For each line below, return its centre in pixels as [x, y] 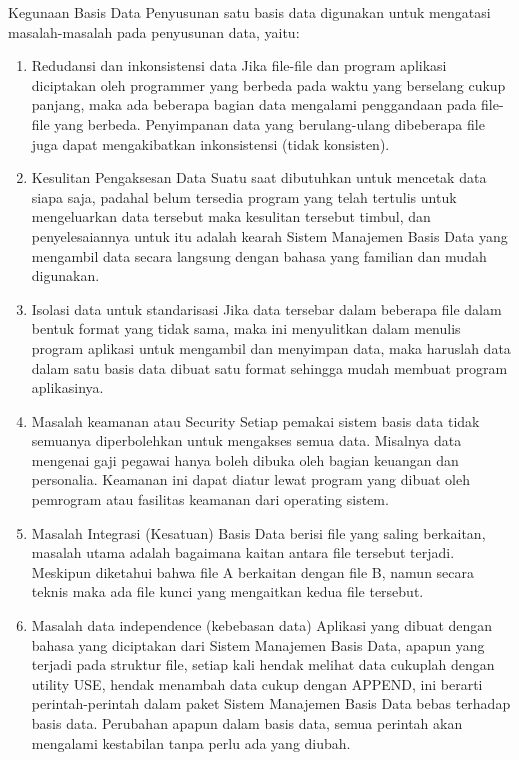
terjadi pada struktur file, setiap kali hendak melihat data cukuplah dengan [263, 664]
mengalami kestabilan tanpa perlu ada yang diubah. [191, 742]
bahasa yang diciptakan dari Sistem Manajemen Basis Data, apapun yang [258, 644]
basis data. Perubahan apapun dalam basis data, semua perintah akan [247, 723]
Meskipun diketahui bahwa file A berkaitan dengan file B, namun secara [253, 571]
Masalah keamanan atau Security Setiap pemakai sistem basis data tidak [255, 420]
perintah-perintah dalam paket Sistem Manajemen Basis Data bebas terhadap [271, 703]
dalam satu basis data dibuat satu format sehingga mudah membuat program [269, 367]
